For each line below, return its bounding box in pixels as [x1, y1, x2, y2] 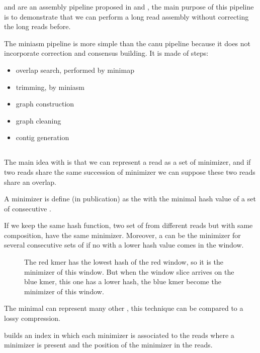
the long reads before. [4, 21, 71, 32]
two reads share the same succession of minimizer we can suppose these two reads [4, 166, 255, 177]
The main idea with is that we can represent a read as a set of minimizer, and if [4, 157, 251, 167]
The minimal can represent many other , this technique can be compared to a [4, 303, 243, 313]
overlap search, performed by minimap [16, 64, 134, 75]
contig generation [16, 132, 69, 143]
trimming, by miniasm [16, 81, 85, 92]
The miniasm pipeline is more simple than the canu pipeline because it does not [4, 38, 251, 48]
